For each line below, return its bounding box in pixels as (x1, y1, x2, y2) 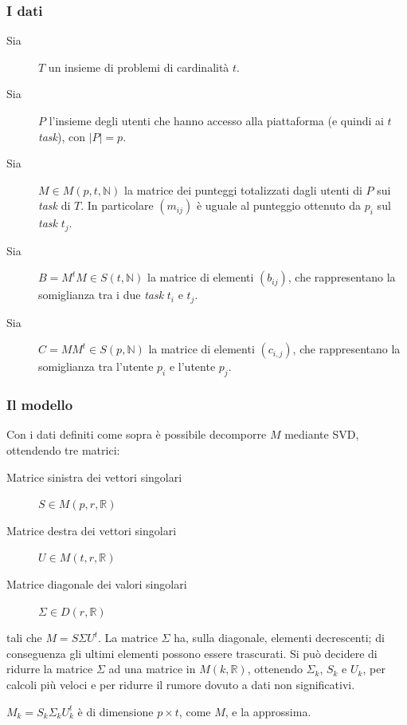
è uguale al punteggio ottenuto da (196, 197, 362, 214)
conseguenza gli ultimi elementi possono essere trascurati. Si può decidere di (6, 644, 378, 661)
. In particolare (80, 197, 154, 214)
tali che (6, 629, 42, 646)
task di (38, 197, 71, 214)
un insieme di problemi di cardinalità (48, 58, 229, 75)
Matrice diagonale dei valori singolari (6, 576, 187, 593)
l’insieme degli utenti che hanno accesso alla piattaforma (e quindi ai (49, 112, 384, 128)
